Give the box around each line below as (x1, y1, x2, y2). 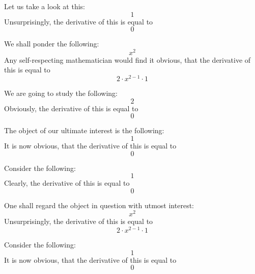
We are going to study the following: (4, 88, 118, 98)
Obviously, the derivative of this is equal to (4, 103, 138, 113)
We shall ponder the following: (4, 38, 99, 49)
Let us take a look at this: (4, 1, 85, 11)
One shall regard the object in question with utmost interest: (4, 200, 194, 210)
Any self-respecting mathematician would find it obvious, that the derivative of (4, 54, 251, 65)
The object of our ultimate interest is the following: (4, 125, 164, 136)
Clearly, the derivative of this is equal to (4, 178, 130, 188)
